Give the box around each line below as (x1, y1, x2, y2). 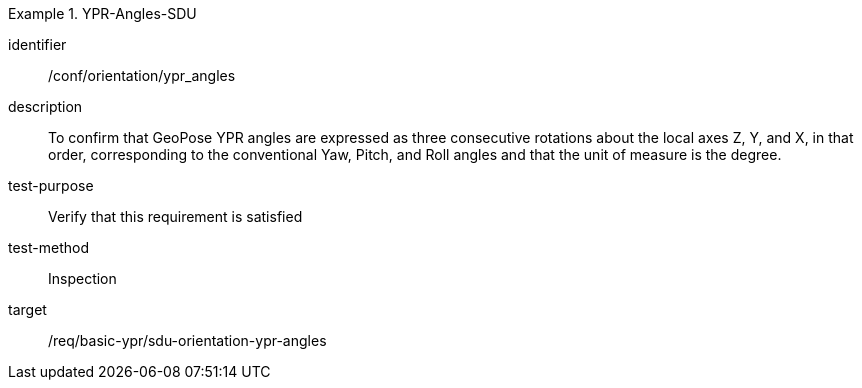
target (8, 301, 47, 318)
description (8, 98, 83, 115)
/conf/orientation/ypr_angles (48, 67, 236, 84)
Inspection (48, 270, 117, 287)
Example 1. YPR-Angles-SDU (8, 5, 197, 22)
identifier (8, 36, 67, 53)
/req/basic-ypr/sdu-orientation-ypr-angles (48, 332, 327, 349)
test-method (8, 239, 89, 256)
